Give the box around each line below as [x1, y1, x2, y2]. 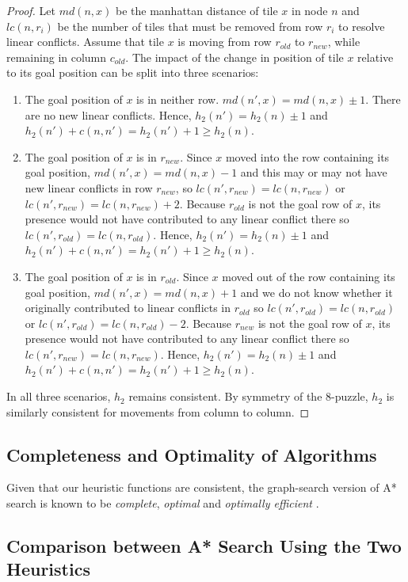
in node [291, 2, 328, 18]
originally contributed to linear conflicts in [25, 299, 231, 316]
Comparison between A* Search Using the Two [6, 534, 402, 558]
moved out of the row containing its [222, 268, 395, 284]
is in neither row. [136, 90, 219, 107]
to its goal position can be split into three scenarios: [6, 64, 259, 81]
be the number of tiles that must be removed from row [57, 17, 323, 34]
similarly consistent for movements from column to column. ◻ [6, 403, 310, 420]
